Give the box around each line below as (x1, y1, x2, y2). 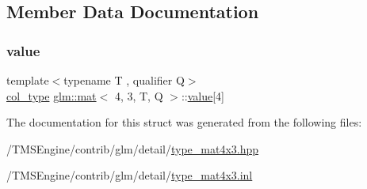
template (6, 72, 49, 88)
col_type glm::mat (6, 87, 97, 104)
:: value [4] (181, 87, 224, 104)
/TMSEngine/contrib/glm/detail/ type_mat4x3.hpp (6, 140, 259, 157)
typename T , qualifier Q (63, 72, 185, 88)
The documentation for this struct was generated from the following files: (6, 114, 362, 130)
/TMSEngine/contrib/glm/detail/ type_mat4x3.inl (6, 167, 253, 183)
